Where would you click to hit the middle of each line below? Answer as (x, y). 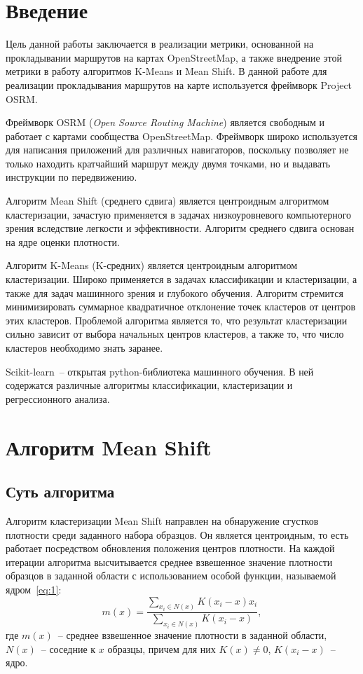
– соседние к (68, 648)
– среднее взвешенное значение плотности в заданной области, (192, 635)
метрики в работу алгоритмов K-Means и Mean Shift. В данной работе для (166, 71)
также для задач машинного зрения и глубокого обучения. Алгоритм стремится (174, 293)
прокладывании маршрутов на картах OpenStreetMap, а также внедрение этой (174, 57)
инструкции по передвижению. (71, 177)
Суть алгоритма (60, 491)
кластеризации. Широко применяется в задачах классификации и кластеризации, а (181, 279)
